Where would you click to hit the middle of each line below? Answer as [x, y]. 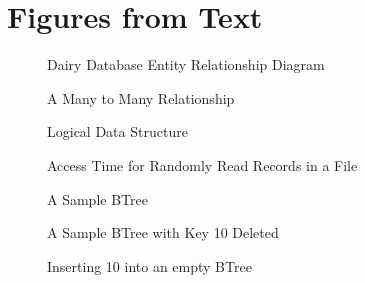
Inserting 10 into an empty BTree [149, 265]
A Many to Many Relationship [141, 97]
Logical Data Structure [117, 131]
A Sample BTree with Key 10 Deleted [163, 232]
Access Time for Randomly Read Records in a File [202, 164]
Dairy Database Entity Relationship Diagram [186, 64]
